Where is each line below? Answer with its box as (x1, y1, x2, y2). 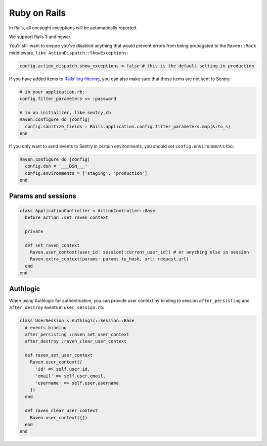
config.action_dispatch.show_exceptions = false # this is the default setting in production (19, 63, 255, 69)
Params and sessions (9, 192, 77, 200)
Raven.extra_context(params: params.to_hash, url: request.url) (30, 256, 189, 262)
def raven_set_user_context (25, 352, 93, 358)
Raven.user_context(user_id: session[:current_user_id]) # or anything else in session (30, 249, 249, 255)
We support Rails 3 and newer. (9, 34, 72, 40)
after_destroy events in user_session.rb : (9, 304, 105, 310)
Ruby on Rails (9, 7, 66, 18)
